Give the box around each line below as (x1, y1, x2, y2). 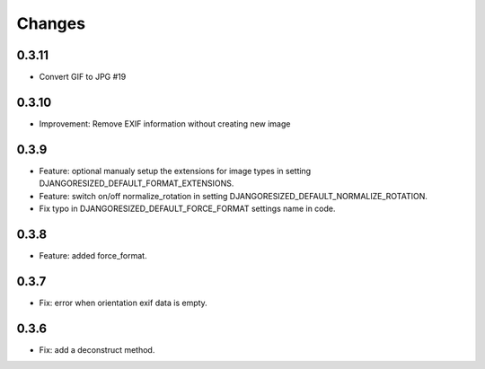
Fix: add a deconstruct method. (39, 344, 155, 355)
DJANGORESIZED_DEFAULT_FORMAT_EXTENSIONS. (39, 178, 234, 189)
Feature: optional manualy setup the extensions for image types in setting (39, 165, 312, 176)
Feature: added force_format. (39, 250, 147, 260)
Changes (16, 13, 85, 33)
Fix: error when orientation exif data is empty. (39, 297, 208, 308)
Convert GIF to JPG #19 (39, 72, 127, 83)
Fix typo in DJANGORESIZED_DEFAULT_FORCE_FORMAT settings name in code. (39, 203, 336, 215)
